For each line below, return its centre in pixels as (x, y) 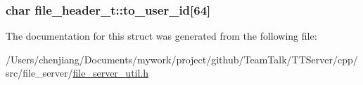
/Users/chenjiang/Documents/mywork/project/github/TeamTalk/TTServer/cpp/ (182, 59)
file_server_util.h (111, 73)
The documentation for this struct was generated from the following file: (161, 36)
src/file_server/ (39, 73)
